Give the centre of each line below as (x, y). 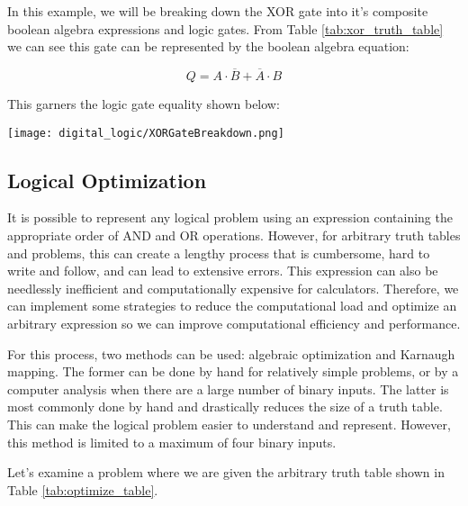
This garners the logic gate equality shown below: (144, 104)
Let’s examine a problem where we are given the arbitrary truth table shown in (226, 472)
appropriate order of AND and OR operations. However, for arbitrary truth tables (234, 235)
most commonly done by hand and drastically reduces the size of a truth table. (225, 407)
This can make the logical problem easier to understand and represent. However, (229, 424)
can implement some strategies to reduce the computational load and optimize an (232, 306)
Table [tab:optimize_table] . (83, 489)
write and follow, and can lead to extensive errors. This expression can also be (223, 271)
